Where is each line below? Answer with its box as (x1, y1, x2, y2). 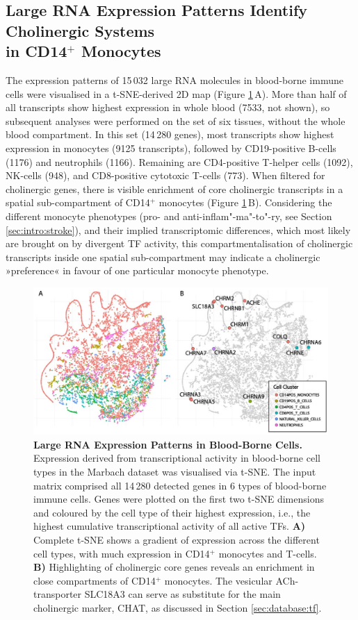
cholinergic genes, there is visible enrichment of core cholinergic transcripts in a (6, 181, 343, 196)
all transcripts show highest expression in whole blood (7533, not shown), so (6, 100, 330, 115)
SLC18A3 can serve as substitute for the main (84, 587, 281, 601)
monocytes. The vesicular (164, 573, 272, 587)
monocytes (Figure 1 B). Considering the (158, 195, 332, 210)
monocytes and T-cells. (218, 546, 317, 560)
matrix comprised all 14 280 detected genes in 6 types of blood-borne (33, 478, 327, 492)
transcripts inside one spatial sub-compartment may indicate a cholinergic (6, 249, 320, 264)
